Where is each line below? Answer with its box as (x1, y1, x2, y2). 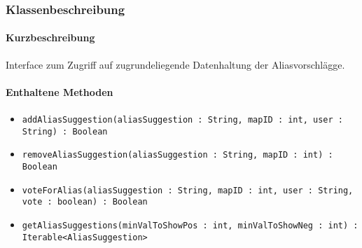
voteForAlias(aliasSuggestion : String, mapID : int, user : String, (22, 185, 354, 195)
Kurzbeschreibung (6, 30, 95, 45)
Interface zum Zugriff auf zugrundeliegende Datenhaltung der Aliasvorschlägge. (6, 57, 345, 71)
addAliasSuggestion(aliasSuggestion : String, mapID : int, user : (22, 115, 343, 125)
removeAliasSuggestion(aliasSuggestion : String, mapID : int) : (22, 150, 333, 160)
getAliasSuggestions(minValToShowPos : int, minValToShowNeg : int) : (22, 220, 358, 230)
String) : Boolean (22, 126, 108, 137)
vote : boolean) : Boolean (22, 197, 148, 207)
